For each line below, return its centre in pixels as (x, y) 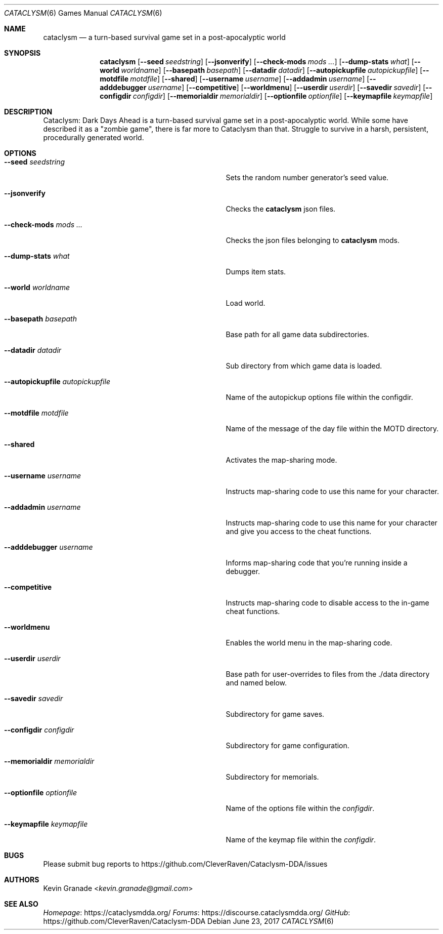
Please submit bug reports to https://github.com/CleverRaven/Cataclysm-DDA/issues (185, 864)
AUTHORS (22, 880)
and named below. (256, 683)
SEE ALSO (21, 904)
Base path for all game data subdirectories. (297, 334)
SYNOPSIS (23, 53)
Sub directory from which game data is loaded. (304, 366)
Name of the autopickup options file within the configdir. (319, 397)
